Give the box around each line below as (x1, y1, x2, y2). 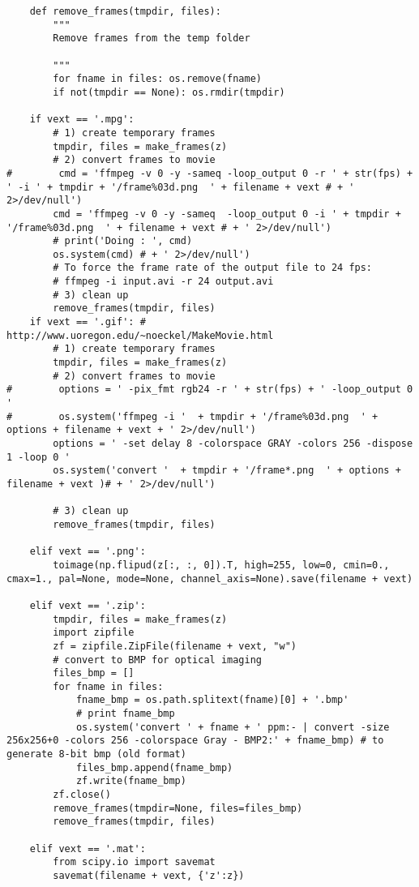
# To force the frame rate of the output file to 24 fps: (53, 262, 373, 274)
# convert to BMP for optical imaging (53, 653, 262, 666)
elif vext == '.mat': (29, 842, 146, 855)
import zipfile (53, 627, 135, 639)
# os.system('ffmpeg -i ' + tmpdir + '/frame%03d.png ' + (6, 410, 378, 422)
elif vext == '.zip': (29, 599, 146, 611)
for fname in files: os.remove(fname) (53, 73, 262, 85)
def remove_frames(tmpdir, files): (29, 6, 221, 17)
